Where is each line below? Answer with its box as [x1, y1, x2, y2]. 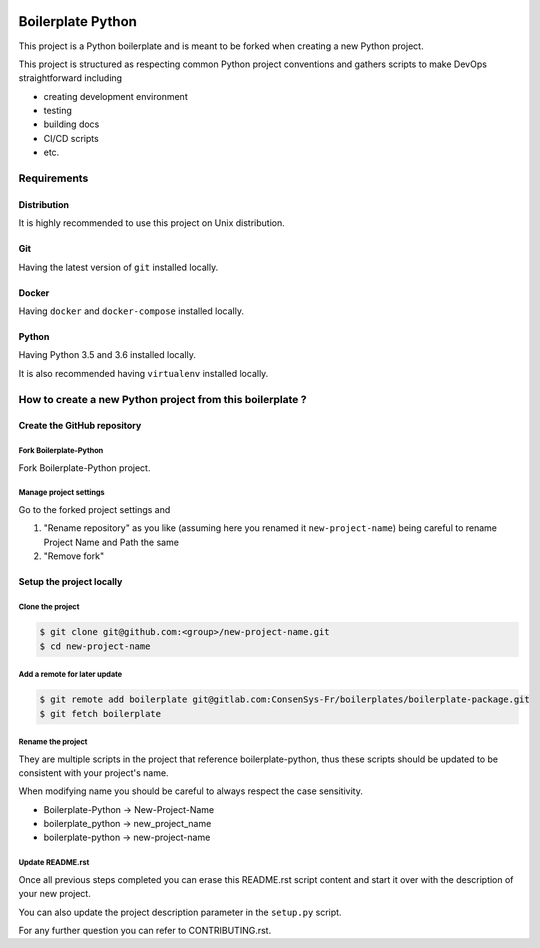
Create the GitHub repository [18, 420, 142, 432]
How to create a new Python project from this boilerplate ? [18, 392, 307, 406]
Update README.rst [18, 858, 90, 868]
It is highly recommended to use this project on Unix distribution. [18, 217, 285, 229]
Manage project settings [18, 488, 105, 498]
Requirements [18, 171, 89, 185]
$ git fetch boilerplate [39, 708, 162, 719]
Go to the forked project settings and [18, 504, 171, 516]
